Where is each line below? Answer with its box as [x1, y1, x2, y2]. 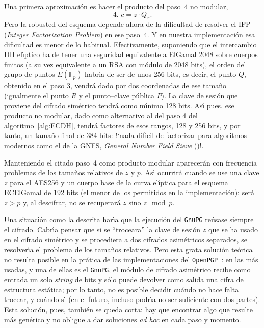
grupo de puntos [4, 69, 55, 79]
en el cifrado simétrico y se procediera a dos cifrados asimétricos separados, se [4, 234, 247, 244]
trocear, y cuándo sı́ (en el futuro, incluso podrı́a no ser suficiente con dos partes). [4, 294, 260, 305]
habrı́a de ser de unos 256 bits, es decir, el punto [85, 69, 236, 79]
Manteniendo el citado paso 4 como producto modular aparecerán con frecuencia [4, 157, 257, 168]
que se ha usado [208, 224, 258, 235]
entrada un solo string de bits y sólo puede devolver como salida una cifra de [4, 274, 244, 285]
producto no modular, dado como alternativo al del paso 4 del [4, 110, 198, 121]
